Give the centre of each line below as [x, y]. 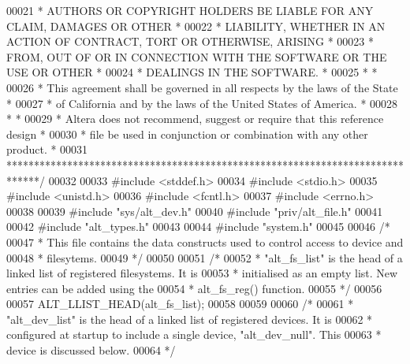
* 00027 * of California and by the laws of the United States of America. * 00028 [202, 103]
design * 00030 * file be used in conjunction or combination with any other [187, 134]
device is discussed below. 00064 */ [91, 350]
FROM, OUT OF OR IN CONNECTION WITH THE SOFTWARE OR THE [197, 56]
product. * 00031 [47, 149]
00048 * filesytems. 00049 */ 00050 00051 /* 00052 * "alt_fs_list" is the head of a [205, 257]
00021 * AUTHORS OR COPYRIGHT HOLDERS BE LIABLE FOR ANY [190, 10]
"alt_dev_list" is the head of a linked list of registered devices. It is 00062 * [190, 319]
